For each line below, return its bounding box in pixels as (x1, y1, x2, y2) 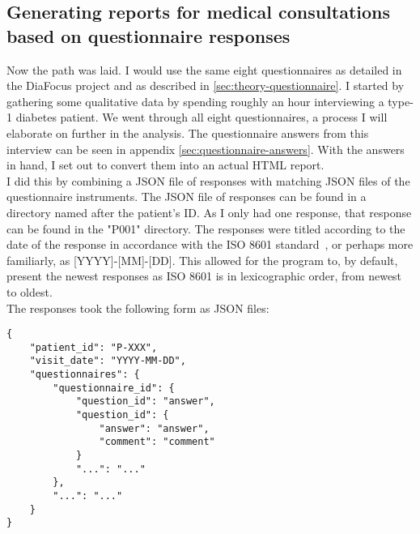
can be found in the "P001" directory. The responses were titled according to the (6, 220, 405, 237)
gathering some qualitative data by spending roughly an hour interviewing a (6, 92, 384, 109)
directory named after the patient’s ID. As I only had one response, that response (6, 203, 412, 220)
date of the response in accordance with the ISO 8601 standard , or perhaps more (6, 236, 414, 253)
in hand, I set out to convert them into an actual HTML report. (6, 156, 325, 173)
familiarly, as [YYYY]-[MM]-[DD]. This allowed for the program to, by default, (6, 251, 398, 268)
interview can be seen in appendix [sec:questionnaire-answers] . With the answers (6, 140, 405, 157)
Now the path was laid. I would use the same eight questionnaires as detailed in (6, 61, 402, 78)
